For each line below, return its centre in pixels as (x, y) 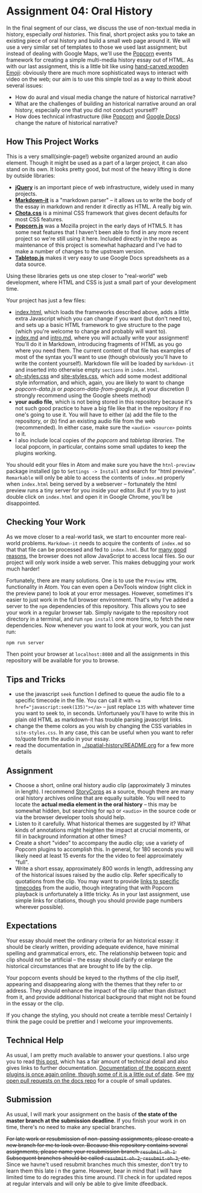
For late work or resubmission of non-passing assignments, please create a (100, 1139)
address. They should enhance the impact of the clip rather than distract (96, 990)
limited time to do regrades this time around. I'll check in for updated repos (99, 1177)
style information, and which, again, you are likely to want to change (100, 382)
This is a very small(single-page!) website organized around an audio (92, 156)
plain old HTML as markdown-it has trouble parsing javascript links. (99, 720)
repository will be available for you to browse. (63, 660)
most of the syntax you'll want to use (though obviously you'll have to (101, 356)
